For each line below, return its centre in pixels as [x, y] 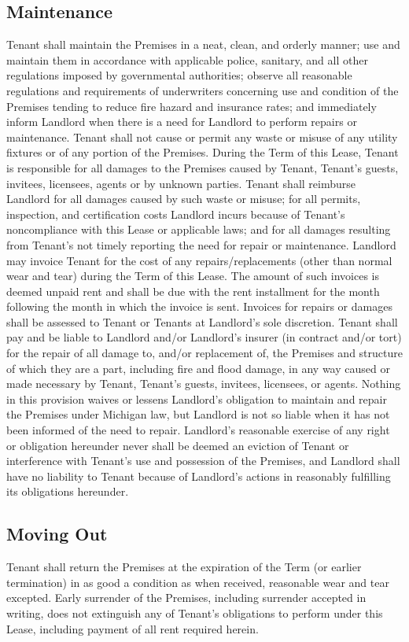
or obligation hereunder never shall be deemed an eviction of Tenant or [178, 445]
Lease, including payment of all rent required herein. [133, 628]
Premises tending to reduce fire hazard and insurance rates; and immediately [192, 106]
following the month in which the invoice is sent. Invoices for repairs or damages [199, 306]
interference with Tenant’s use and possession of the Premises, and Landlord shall [203, 461]
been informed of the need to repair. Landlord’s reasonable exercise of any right [198, 430]
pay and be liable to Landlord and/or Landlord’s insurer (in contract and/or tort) [204, 337]
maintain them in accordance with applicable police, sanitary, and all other [187, 59]
